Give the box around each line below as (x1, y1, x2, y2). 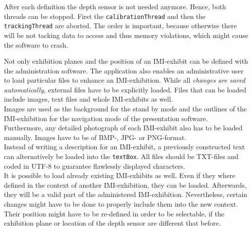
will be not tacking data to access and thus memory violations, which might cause (4, 30, 249, 40)
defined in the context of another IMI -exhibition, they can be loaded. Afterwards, (4, 179, 247, 190)
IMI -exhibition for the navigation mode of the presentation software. (4, 113, 208, 123)
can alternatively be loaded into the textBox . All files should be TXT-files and (4, 151, 239, 161)
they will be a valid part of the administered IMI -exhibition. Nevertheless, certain (4, 189, 248, 199)
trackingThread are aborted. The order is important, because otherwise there (4, 20, 237, 31)
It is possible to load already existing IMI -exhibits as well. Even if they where (4, 170, 235, 180)
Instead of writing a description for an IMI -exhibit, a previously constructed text (4, 142, 245, 152)
